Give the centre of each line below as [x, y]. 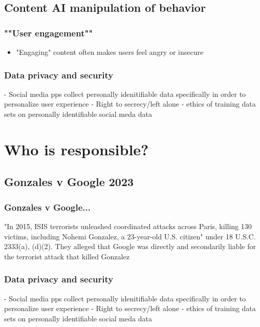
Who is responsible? [77, 149]
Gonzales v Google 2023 [69, 182]
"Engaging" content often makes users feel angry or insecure [110, 52]
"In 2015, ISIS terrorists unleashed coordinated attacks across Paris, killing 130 [128, 226]
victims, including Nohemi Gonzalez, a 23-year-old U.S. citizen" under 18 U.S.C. [130, 236]
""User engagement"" [49, 33]
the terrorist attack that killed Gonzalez [67, 256]
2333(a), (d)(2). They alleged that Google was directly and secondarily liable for [130, 246]
